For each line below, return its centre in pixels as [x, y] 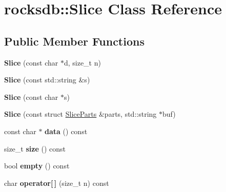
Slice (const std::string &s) [47, 80]
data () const [66, 131]
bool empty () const [37, 166]
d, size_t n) [82, 62]
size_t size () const [35, 148]
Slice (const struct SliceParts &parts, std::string [80, 114]
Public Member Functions [74, 41]
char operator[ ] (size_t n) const [57, 183]
